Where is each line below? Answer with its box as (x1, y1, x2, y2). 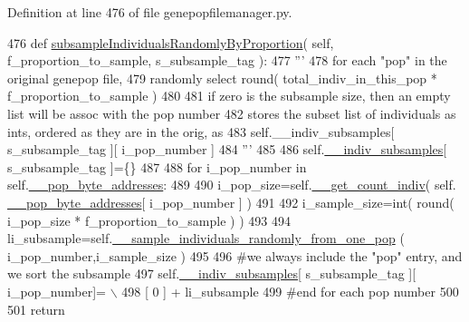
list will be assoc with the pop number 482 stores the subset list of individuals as (7, 103, 456, 122)
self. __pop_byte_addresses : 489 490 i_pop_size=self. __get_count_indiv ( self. (7, 175, 456, 194)
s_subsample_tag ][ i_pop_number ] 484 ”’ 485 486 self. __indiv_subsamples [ (7, 140, 447, 159)
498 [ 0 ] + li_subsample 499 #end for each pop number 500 (121, 281, 459, 300)
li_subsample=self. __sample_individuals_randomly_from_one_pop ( (7, 229, 405, 248)
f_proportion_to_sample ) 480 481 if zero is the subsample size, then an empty (7, 86, 451, 105)
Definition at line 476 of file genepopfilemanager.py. (7, 3, 292, 21)
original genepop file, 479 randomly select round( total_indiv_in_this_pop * (7, 68, 437, 87)
